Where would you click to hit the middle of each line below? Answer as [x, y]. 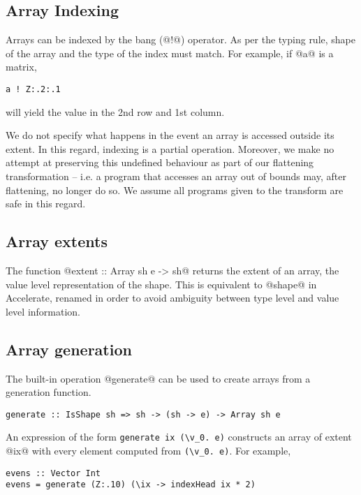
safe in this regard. [46, 204]
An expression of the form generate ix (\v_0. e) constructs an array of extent [179, 437]
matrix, [21, 67]
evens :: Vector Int [53, 473]
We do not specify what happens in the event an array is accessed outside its [170, 135]
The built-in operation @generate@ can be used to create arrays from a [158, 378]
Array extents [57, 241]
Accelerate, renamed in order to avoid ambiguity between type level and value [172, 298]
